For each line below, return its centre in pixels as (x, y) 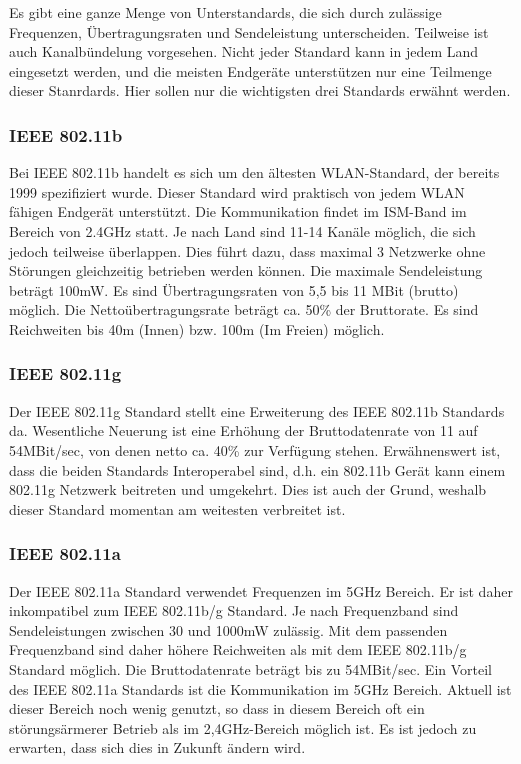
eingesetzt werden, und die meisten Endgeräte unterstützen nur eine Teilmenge (250, 70)
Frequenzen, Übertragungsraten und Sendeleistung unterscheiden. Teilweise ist (249, 31)
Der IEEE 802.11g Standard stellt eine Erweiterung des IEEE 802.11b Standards (257, 410)
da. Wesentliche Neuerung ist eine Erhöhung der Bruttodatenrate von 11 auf (243, 430)
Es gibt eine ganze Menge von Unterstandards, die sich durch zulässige (225, 12)
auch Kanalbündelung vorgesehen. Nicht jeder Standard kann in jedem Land (244, 51)
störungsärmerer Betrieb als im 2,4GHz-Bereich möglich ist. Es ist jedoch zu (243, 727)
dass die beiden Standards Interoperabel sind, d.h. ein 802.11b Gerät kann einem (257, 469)
